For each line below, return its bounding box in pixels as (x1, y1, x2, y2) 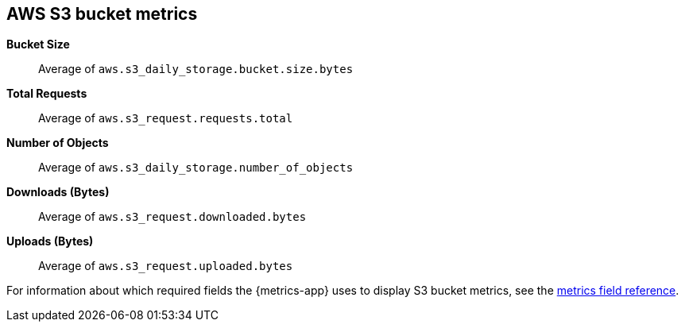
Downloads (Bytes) (6, 185, 110, 199)
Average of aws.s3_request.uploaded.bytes (38, 259, 293, 273)
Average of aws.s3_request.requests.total (38, 111, 293, 125)
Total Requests (6, 87, 87, 101)
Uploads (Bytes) (6, 234, 94, 249)
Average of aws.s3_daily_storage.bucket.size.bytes (38, 62, 354, 76)
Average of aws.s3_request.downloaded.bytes (38, 210, 307, 224)
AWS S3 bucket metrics (6, 4, 198, 24)
